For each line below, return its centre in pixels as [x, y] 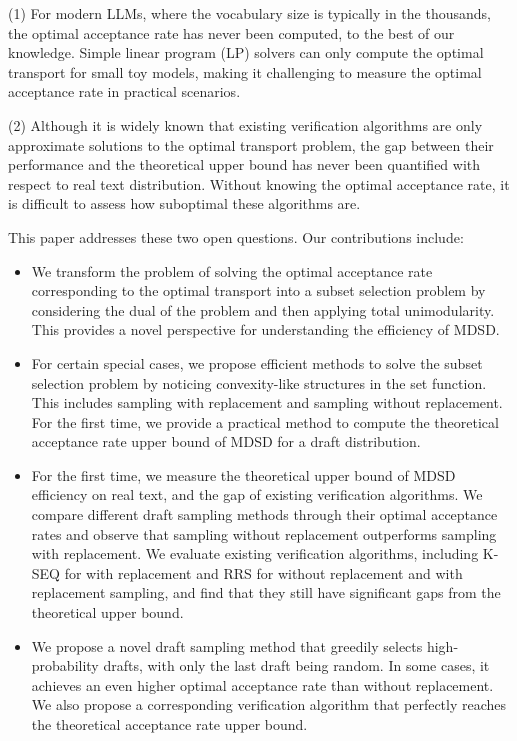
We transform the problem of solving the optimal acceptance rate [232, 270]
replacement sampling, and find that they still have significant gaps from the [266, 592]
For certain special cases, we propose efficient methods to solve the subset [257, 362]
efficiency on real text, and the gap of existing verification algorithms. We [257, 494]
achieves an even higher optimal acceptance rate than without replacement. [262, 684]
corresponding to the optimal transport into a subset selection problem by [258, 290]
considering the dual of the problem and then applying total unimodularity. [263, 309]
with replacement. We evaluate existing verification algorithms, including [255, 553]
